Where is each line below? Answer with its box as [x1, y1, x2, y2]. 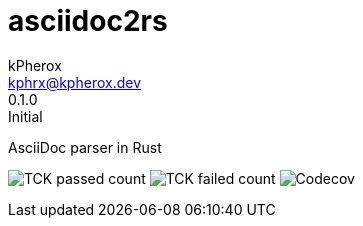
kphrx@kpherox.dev [8, 73, 142, 91]
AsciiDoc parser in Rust [8, 138, 162, 156]
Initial [8, 107, 43, 125]
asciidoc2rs [8, 4, 168, 38]
